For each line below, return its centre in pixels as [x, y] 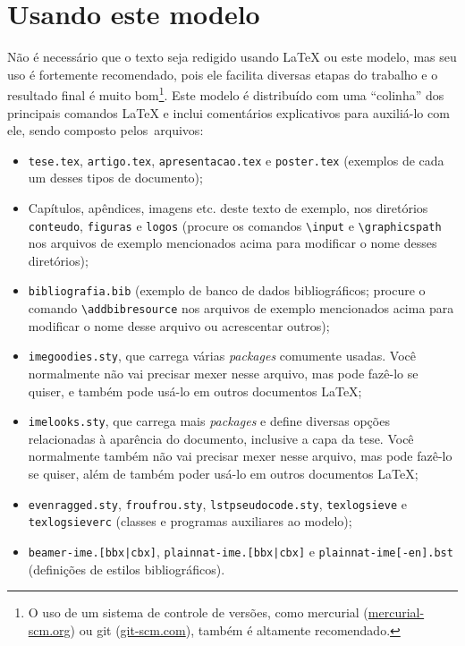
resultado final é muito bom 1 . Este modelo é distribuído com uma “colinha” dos [226, 93]
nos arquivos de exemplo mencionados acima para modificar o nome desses [232, 243]
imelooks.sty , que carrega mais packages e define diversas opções [209, 421]
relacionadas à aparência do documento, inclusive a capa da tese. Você [221, 438]
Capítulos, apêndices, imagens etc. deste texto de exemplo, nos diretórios [228, 208]
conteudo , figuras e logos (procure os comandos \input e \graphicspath [235, 225]
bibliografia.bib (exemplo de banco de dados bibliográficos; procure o [227, 290]
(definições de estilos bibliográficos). [127, 569]
